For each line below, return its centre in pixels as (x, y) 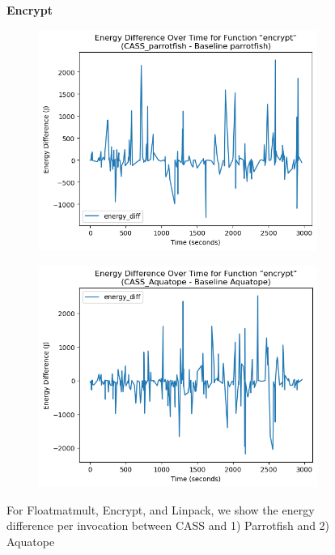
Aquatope (31, 541)
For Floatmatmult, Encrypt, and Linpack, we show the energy (161, 509)
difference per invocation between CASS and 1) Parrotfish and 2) (168, 525)
